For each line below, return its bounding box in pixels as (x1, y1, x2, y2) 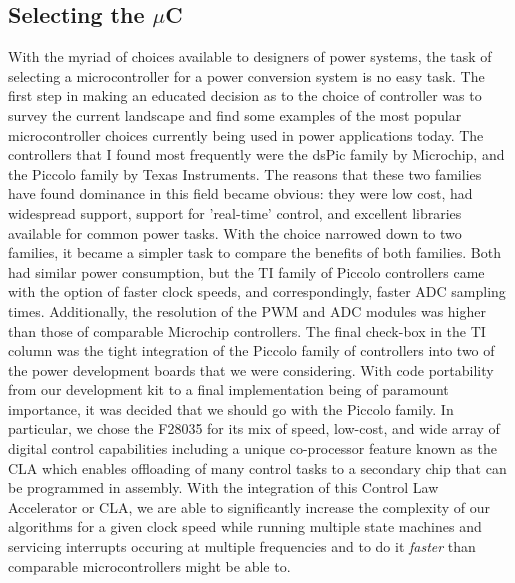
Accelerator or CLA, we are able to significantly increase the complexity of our (8, 496, 490, 517)
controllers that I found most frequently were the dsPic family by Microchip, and (8, 144, 505, 165)
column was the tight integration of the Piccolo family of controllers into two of (8, 340, 495, 361)
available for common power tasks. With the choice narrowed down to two (8, 222, 462, 243)
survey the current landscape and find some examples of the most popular (8, 104, 462, 125)
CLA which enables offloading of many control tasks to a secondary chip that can (8, 457, 507, 478)
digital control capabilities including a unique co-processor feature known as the (8, 438, 497, 459)
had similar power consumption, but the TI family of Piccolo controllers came (8, 261, 485, 282)
